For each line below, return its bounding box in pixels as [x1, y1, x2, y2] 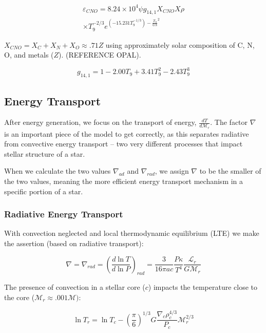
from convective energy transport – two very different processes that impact [4, 138, 243, 149]
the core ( [4, 291, 35, 302]
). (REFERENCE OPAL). [59, 49, 141, 60]
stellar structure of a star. [4, 148, 85, 159]
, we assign [155, 165, 189, 176]
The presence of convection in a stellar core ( [4, 282, 145, 292]
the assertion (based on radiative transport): [4, 237, 144, 248]
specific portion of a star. [4, 186, 83, 196]
